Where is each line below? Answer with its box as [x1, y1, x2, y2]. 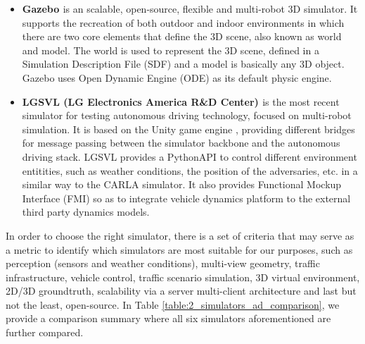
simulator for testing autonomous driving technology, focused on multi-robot [22, 108, 352, 123]
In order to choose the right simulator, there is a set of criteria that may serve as [6, 228, 354, 242]
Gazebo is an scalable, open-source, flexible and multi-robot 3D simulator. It [22, 1, 358, 16]
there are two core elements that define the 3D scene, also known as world [22, 29, 342, 44]
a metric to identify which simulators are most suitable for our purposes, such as [6, 242, 353, 257]
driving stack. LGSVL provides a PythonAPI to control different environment [22, 149, 357, 164]
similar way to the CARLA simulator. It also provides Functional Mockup [22, 177, 342, 192]
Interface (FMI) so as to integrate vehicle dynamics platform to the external [22, 190, 351, 205]
